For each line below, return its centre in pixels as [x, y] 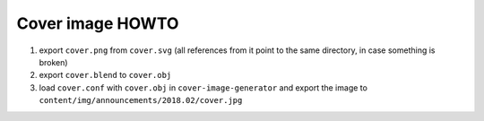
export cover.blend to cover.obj [105, 75]
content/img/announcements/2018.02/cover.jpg [141, 100]
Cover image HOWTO [98, 23]
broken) [53, 62]
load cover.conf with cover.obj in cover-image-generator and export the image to [203, 87]
